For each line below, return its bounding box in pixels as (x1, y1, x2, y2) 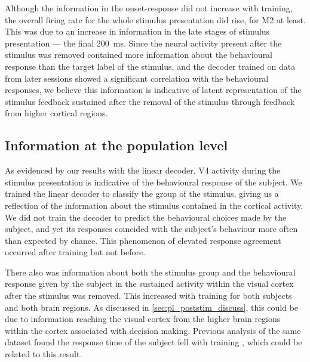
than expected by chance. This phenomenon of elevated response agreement (5, 234, 281, 246)
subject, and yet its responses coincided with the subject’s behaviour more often (5, 222, 298, 235)
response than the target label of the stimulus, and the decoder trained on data (5, 60, 296, 72)
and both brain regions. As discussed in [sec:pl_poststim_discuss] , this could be (5, 301, 299, 313)
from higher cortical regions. (5, 107, 108, 119)
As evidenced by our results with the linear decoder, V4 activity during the (5, 164, 281, 177)
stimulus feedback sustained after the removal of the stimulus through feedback (5, 95, 295, 107)
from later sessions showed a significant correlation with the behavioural (5, 72, 269, 84)
